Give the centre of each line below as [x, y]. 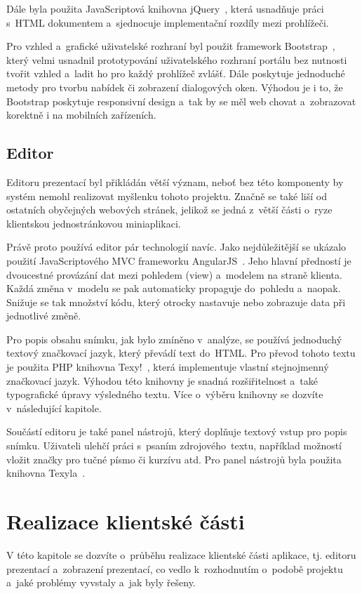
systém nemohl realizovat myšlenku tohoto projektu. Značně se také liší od [167, 196]
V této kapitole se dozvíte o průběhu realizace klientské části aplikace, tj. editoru [181, 554]
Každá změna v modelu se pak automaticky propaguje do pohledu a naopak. [174, 288]
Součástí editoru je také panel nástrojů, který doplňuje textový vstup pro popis [177, 431]
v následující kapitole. [54, 408]
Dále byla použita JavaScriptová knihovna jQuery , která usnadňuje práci [165, 8]
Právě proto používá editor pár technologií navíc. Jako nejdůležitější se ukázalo [176, 247]
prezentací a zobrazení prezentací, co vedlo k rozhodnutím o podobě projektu [175, 568]
